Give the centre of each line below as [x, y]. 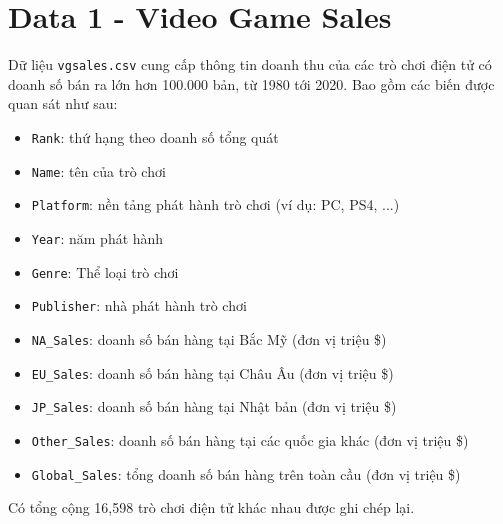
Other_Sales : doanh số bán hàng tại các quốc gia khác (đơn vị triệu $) [250, 439]
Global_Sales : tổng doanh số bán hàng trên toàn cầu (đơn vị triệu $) [246, 473]
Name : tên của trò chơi [98, 170]
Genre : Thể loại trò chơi [105, 271]
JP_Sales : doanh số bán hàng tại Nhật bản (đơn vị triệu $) [214, 406]
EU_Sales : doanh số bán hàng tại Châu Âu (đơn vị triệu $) [212, 372]
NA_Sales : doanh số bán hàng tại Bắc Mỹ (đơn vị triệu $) [209, 338]
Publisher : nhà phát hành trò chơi [139, 305]
